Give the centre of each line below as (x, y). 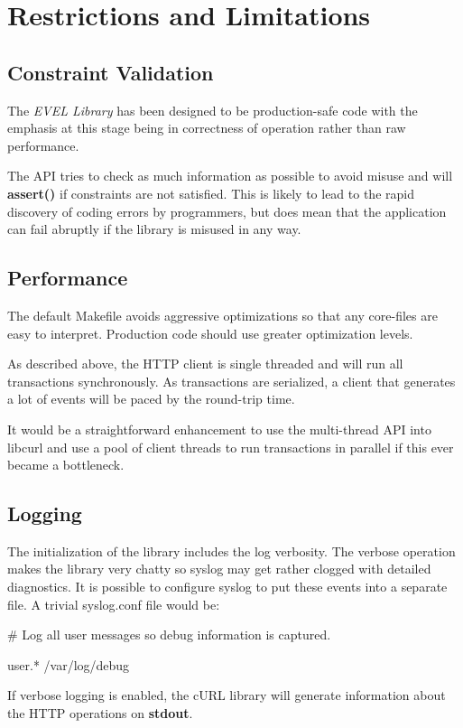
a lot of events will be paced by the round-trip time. (151, 399)
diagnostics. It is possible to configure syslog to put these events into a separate (227, 587)
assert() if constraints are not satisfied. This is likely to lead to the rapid (211, 193)
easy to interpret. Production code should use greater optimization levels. (210, 333)
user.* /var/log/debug (69, 664)
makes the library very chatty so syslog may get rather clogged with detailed (219, 569)
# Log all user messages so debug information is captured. (169, 635)
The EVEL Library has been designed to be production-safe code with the (213, 110)
